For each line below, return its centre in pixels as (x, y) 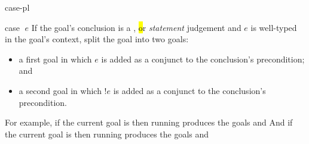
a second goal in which (60, 90)
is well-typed (274, 27)
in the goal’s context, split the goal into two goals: (97, 39)
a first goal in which (55, 59)
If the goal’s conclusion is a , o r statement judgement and (136, 27)
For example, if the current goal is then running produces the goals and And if (149, 122)
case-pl (17, 7)
